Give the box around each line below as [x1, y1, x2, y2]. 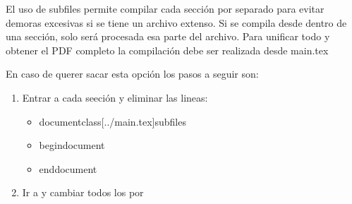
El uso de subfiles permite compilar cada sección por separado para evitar [6, 1, 324, 16]
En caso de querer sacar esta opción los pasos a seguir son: [6, 66, 259, 81]
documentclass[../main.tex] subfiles [39, 114, 186, 128]
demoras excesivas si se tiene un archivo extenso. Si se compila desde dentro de [6, 15, 347, 30]
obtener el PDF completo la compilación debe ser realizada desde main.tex [6, 42, 329, 57]
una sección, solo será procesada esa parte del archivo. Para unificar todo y [6, 29, 330, 44]
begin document [39, 138, 105, 152]
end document [39, 161, 97, 176]
